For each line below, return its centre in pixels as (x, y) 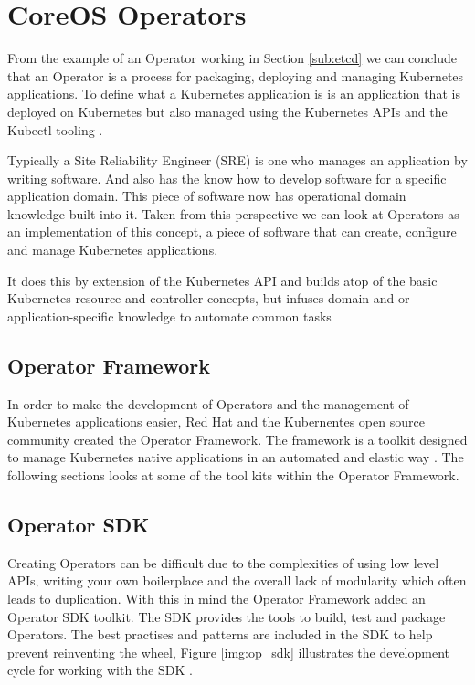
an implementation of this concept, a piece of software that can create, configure (232, 232)
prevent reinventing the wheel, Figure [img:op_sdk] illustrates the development (229, 652)
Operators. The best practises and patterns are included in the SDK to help (220, 634)
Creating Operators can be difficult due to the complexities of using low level (223, 562)
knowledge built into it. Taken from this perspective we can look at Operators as (233, 213)
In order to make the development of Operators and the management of (208, 403)
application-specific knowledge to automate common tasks (169, 316)
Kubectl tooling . (55, 129)
